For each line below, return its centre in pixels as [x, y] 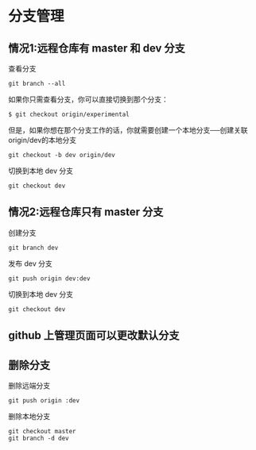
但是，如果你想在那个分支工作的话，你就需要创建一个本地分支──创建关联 [128, 130]
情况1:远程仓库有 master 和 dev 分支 [97, 48]
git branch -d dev [39, 438]
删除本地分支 [29, 417]
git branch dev [33, 248]
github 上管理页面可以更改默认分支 [94, 335]
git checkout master [43, 432]
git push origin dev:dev [49, 279]
